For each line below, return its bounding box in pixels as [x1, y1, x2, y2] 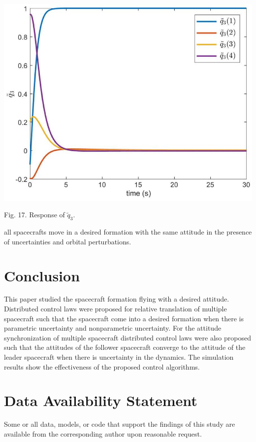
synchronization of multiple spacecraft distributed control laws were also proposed [4, 332, 251, 342]
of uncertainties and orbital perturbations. [4, 236, 131, 246]
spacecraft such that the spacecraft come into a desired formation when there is [4, 313, 244, 323]
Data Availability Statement [4, 390, 197, 410]
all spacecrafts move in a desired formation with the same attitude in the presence [4, 227, 252, 237]
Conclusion [4, 265, 80, 285]
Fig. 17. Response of [4, 209, 65, 220]
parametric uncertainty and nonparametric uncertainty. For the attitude [4, 323, 222, 333]
